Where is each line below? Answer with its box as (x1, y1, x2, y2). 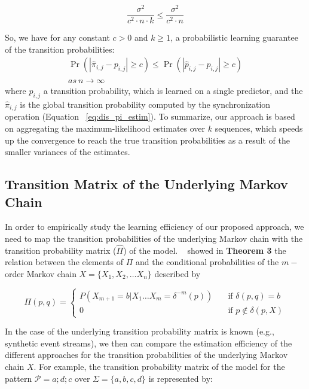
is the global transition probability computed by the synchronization (20, 98, 271, 110)
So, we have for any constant (5, 31, 110, 44)
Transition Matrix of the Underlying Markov (5, 175, 288, 193)
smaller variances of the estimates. (5, 145, 130, 158)
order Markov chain (5, 268, 77, 279)
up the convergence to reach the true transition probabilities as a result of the (5, 133, 290, 146)
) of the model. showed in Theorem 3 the (123, 244, 286, 256)
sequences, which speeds (215, 122, 303, 135)
